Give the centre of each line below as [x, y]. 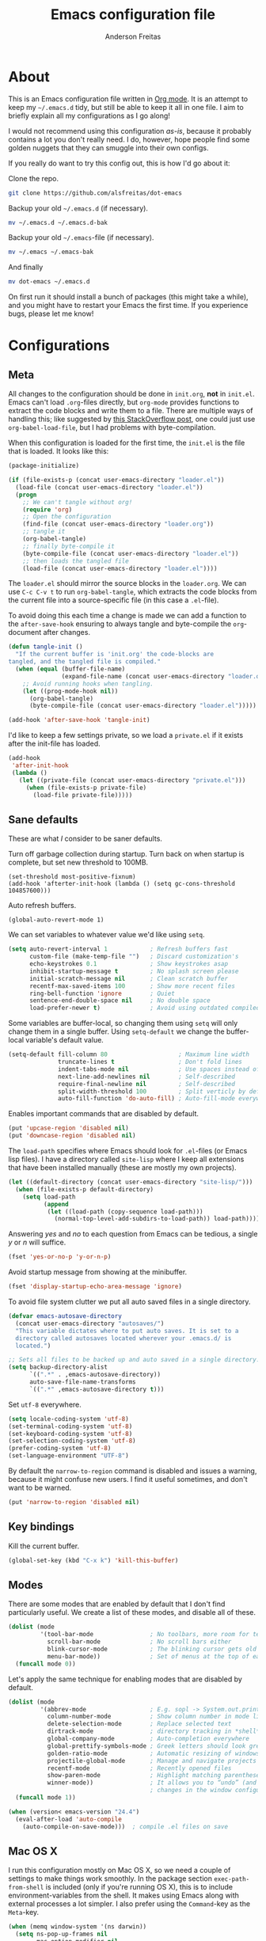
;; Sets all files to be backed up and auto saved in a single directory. [134, 1360]
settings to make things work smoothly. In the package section [110, 1878]
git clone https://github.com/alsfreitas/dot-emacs [95, 193]
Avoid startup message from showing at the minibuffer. [98, 1272]
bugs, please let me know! [51, 313]
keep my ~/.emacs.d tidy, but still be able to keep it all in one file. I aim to [126, 107]
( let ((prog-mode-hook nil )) [70, 691]
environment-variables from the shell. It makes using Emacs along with [124, 1895]
